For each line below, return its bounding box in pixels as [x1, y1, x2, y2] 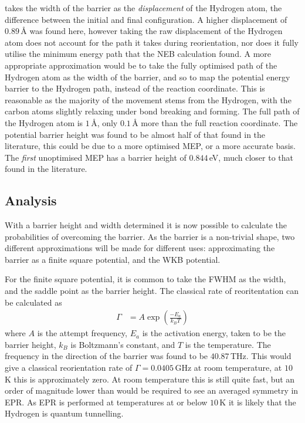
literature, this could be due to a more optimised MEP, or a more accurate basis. [5, 140, 296, 152]
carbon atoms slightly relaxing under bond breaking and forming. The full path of [5, 105, 300, 117]
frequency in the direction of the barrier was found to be [5, 350, 208, 362]
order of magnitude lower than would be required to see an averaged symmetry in [5, 384, 299, 397]
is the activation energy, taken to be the [142, 327, 286, 339]
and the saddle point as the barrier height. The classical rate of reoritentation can [5, 285, 299, 297]
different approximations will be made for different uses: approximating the [5, 242, 275, 254]
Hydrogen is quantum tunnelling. [5, 407, 124, 419]
